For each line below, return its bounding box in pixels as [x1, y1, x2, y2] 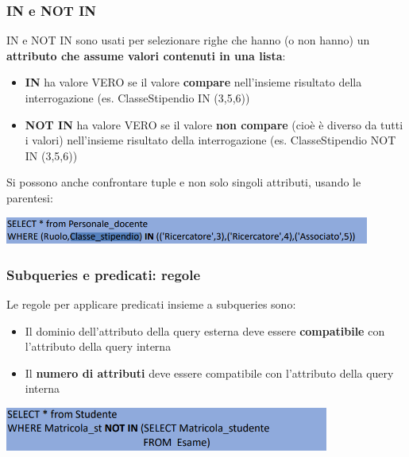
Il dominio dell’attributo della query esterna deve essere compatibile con [25, 322, 385, 339]
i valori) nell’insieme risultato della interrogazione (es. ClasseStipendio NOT [25, 132, 396, 148]
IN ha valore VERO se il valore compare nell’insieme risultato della [25, 74, 362, 90]
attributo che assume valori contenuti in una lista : [6, 47, 286, 63]
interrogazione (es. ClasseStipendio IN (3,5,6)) [25, 90, 250, 106]
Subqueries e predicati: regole [6, 264, 201, 284]
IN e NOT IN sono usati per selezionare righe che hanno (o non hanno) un [6, 32, 370, 48]
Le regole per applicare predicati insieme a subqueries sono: [6, 296, 296, 313]
